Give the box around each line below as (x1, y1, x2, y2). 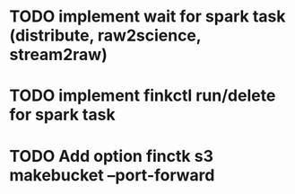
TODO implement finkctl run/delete (9, 85, 276, 106)
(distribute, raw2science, (9, 25, 202, 46)
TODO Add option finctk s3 (9, 145, 213, 166)
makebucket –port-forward (9, 164, 215, 185)
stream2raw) (9, 45, 108, 65)
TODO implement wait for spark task (9, 6, 286, 27)
